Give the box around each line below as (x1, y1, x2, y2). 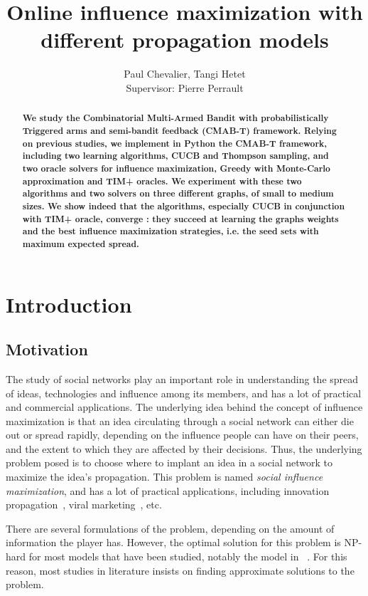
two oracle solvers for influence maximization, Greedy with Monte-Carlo (22, 162, 330, 174)
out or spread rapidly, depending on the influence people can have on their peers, (6, 427, 359, 442)
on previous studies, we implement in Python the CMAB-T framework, (22, 137, 328, 150)
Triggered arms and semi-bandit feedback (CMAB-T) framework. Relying (22, 124, 337, 137)
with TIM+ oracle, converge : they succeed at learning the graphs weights (22, 212, 339, 225)
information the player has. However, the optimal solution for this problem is (6, 535, 341, 550)
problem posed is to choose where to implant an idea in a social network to (6, 455, 333, 470)
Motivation (6, 338, 88, 360)
